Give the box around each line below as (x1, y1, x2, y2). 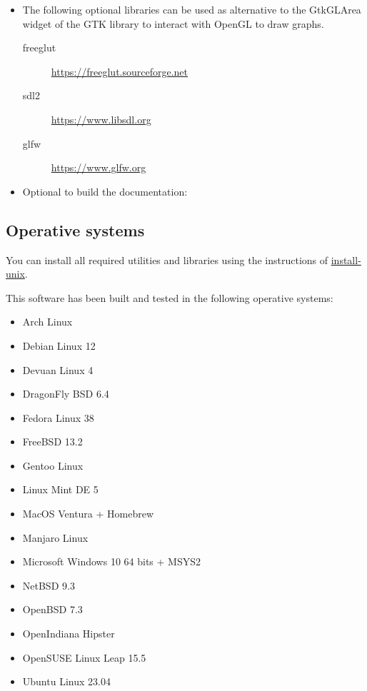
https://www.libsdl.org (51, 111, 151, 126)
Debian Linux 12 (22, 338, 96, 353)
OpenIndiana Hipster (22, 626, 115, 641)
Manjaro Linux (22, 530, 89, 545)
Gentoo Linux (22, 458, 84, 473)
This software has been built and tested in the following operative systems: (6, 290, 333, 305)
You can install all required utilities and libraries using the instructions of (6, 252, 328, 267)
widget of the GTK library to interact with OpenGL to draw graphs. (22, 16, 324, 31)
